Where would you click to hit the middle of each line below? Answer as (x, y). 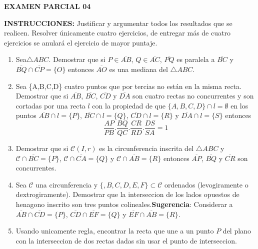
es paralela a (196, 59)
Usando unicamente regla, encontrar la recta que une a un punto (115, 231)
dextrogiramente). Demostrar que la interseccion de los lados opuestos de (127, 194)
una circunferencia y (67, 184)
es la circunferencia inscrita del (146, 148)
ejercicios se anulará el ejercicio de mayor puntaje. (81, 42)
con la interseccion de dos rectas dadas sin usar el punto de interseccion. (126, 240)
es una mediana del (138, 69)
